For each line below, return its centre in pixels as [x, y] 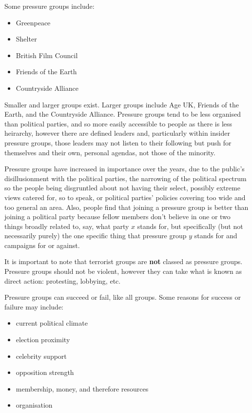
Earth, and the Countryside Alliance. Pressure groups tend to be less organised [123, 114]
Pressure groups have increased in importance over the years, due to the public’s [125, 169]
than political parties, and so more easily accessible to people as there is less [118, 123]
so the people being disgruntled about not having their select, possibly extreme [122, 188]
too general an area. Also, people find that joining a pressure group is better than [126, 207]
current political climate [52, 323]
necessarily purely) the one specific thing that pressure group [96, 236]
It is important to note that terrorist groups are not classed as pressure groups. [124, 261]
